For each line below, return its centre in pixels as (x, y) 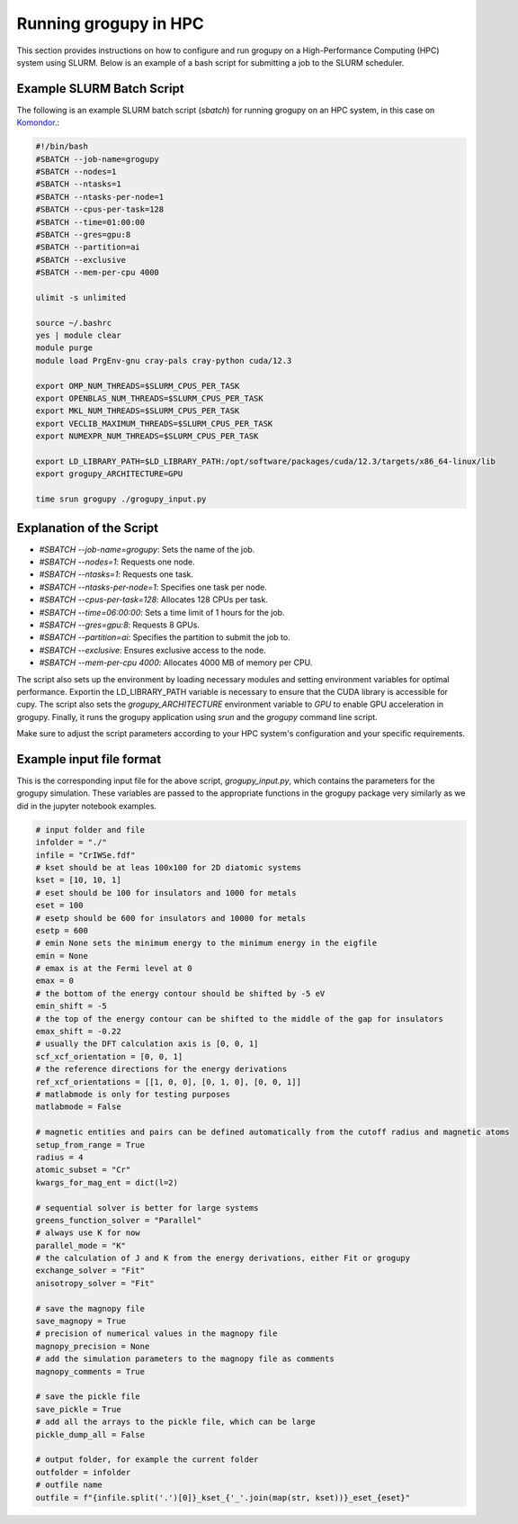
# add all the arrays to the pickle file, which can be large (175, 1422)
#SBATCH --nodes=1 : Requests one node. (117, 562)
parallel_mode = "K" (80, 1245)
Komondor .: (38, 122)
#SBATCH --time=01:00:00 (90, 222)
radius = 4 (59, 1157)
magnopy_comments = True (90, 1371)
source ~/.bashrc (74, 323)
